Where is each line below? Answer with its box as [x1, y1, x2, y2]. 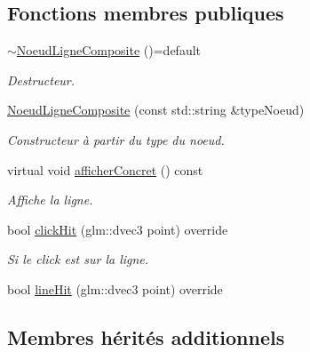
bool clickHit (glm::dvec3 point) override [7, 220, 228, 238]
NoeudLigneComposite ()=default [16, 41, 202, 60]
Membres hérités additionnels [7, 323, 285, 350]
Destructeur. [7, 70, 76, 89]
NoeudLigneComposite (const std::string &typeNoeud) [7, 100, 305, 119]
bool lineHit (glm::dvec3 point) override [7, 279, 223, 298]
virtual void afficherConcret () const [7, 160, 203, 179]
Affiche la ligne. [7, 190, 93, 209]
